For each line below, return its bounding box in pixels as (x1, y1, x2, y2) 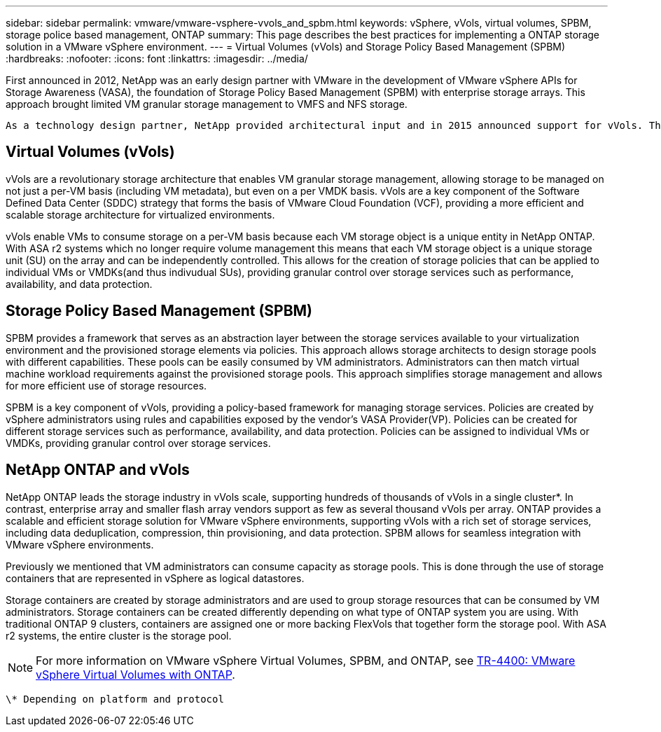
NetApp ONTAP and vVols (6, 461, 190, 479)
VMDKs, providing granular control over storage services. (6, 436, 271, 449)
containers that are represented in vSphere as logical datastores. (6, 572, 305, 584)
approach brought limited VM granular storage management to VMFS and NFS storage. (6, 98, 408, 110)
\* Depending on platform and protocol (6, 693, 224, 705)
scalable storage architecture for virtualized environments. (6, 208, 275, 221)
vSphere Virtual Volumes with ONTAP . (36, 667, 235, 682)
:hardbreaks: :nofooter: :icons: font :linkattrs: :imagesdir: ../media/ (6, 53, 308, 64)
